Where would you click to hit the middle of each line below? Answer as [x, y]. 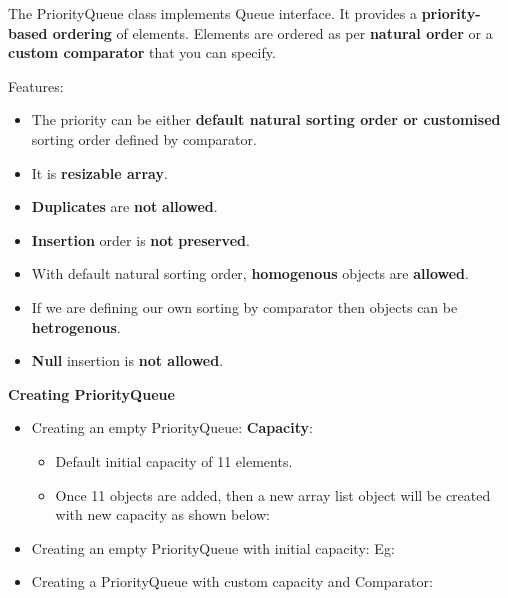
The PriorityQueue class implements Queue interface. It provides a [212, 13]
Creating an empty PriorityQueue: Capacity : [172, 427]
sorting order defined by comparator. [144, 138]
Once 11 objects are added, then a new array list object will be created [273, 494]
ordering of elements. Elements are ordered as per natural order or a [272, 32]
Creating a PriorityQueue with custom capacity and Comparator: [232, 581]
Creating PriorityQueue [91, 393]
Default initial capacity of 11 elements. [174, 460]
